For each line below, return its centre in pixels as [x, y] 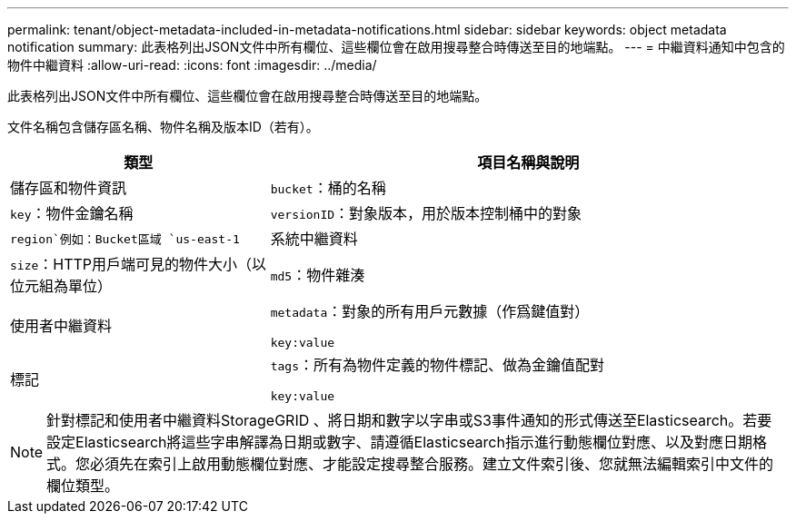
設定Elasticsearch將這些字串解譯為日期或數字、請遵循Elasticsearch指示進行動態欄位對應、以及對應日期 [399, 442]
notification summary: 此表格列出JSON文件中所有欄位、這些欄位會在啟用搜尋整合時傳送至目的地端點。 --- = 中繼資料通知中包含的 [396, 47]
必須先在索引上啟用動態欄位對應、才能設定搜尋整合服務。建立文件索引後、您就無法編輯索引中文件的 [432, 464]
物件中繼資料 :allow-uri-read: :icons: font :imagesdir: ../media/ [192, 65]
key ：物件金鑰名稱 [72, 213]
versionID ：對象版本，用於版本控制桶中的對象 [426, 213]
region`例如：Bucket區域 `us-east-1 [125, 239]
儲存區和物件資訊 [69, 188]
